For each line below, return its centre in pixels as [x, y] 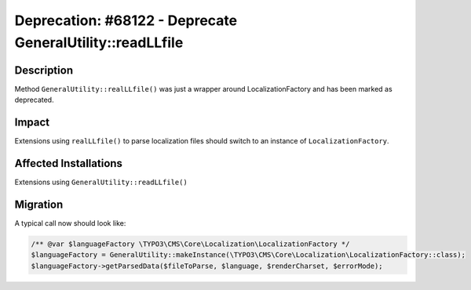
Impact [32, 123]
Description [44, 70]
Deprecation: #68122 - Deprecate [126, 20]
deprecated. [34, 100]
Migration [39, 204]
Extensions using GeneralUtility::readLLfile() [101, 182]
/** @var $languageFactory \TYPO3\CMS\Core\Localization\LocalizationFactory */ [190, 244]
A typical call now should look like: [70, 223]
